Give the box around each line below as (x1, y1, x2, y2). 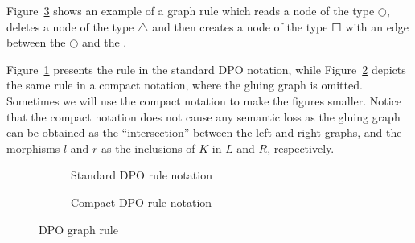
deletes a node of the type (6, 18, 134, 35)
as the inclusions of (101, 139, 195, 156)
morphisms (6, 139, 60, 156)
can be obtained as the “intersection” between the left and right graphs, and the (6, 124, 402, 141)
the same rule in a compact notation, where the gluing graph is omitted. (6, 76, 363, 93)
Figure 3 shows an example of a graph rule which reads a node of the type (6, 2, 375, 19)
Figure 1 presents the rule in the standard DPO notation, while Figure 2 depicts (6, 60, 406, 77)
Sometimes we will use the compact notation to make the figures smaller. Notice (6, 92, 402, 109)
